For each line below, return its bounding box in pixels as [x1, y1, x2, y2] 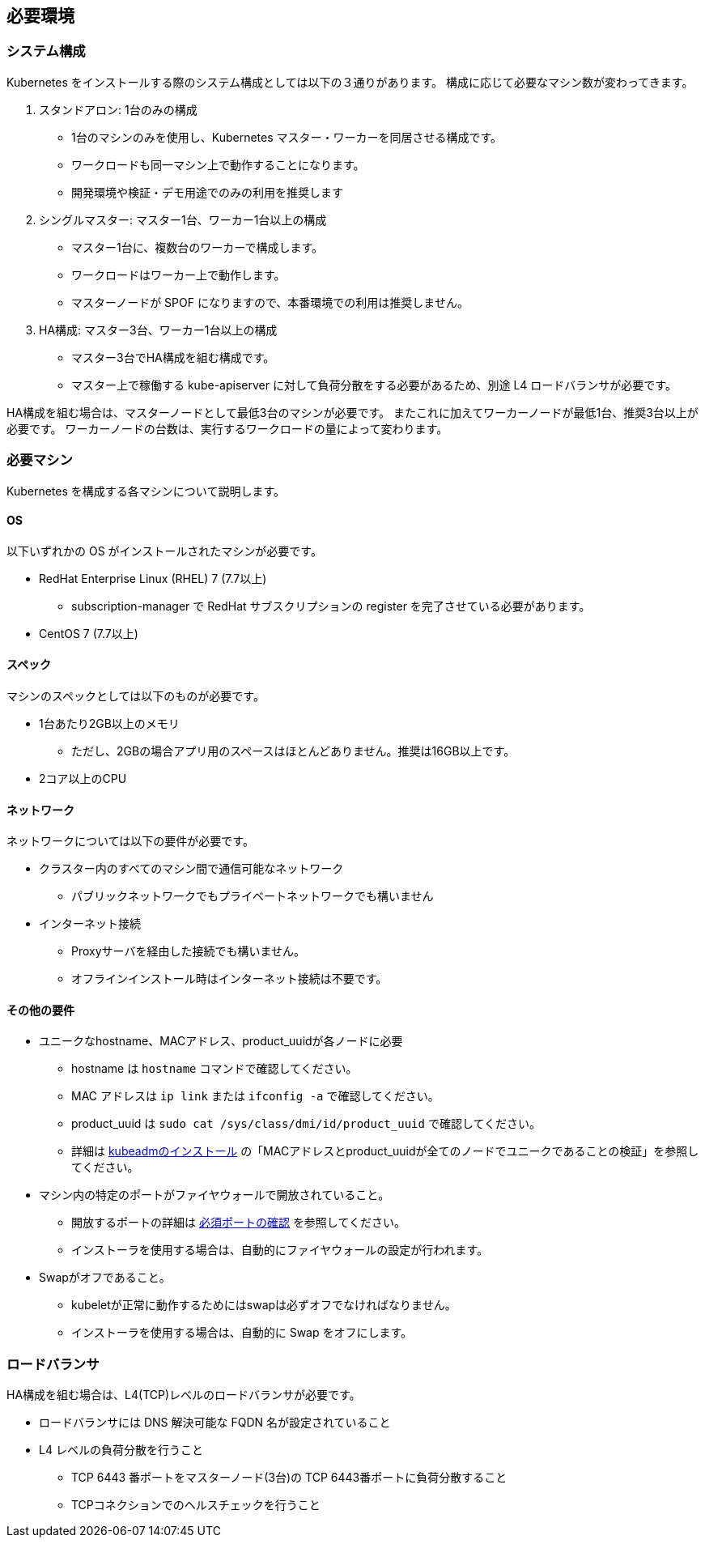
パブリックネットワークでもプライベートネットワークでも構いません [71, 889, 434, 904]
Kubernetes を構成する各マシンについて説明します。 [6, 483, 285, 498]
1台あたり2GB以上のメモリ [39, 716, 180, 730]
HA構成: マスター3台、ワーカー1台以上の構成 [39, 322, 278, 337]
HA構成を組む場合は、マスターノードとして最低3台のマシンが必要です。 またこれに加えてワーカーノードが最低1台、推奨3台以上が [6, 405, 699, 419]
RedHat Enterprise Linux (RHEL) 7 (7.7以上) [39, 571, 267, 585]
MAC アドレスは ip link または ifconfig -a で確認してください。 [71, 1089, 440, 1104]
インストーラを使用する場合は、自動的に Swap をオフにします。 [71, 1325, 413, 1340]
